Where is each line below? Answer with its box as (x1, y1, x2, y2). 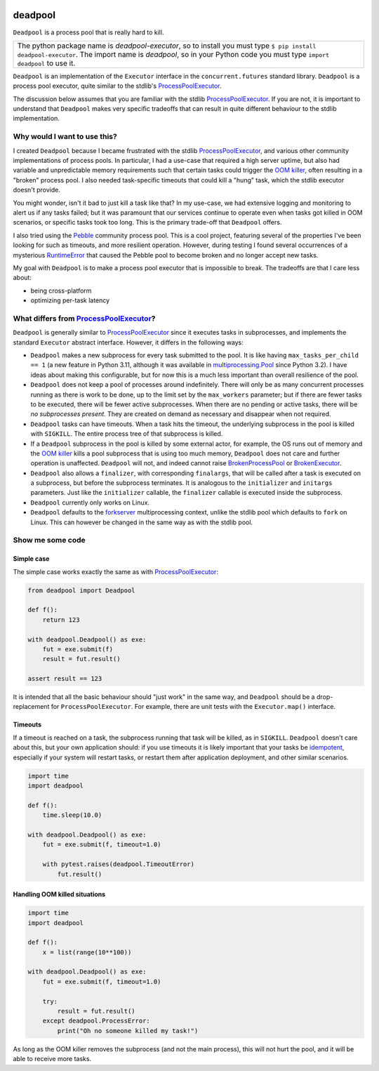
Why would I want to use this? (13, 132, 117, 142)
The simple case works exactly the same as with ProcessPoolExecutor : (13, 567, 219, 576)
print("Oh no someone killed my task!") (57, 1027, 199, 1035)
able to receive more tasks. (13, 1055, 91, 1063)
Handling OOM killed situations (13, 890, 106, 898)
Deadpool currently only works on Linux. (30, 498, 150, 507)
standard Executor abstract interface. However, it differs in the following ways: (13, 338, 244, 347)
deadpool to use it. (17, 58, 76, 68)
